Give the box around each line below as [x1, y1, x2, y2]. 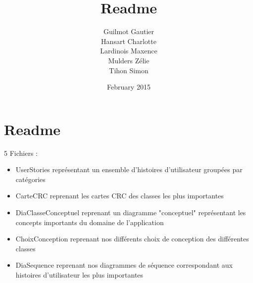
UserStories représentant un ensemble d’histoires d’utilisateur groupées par [15, 164, 243, 175]
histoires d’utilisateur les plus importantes [15, 269, 144, 280]
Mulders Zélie [108, 55, 150, 65]
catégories [15, 174, 46, 184]
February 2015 [107, 82, 151, 92]
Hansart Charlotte [101, 36, 156, 46]
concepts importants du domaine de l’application [15, 217, 164, 227]
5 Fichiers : [4, 147, 38, 158]
